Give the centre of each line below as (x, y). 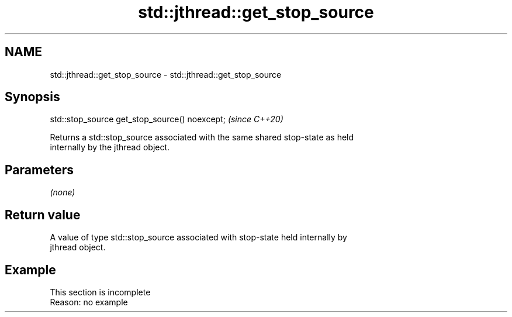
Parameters (39, 170)
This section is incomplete (100, 292)
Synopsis (32, 97)
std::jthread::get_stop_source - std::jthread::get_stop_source (166, 74)
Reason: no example (89, 302)
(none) (63, 192)
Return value (43, 215)
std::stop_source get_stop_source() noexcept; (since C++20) (167, 119)
